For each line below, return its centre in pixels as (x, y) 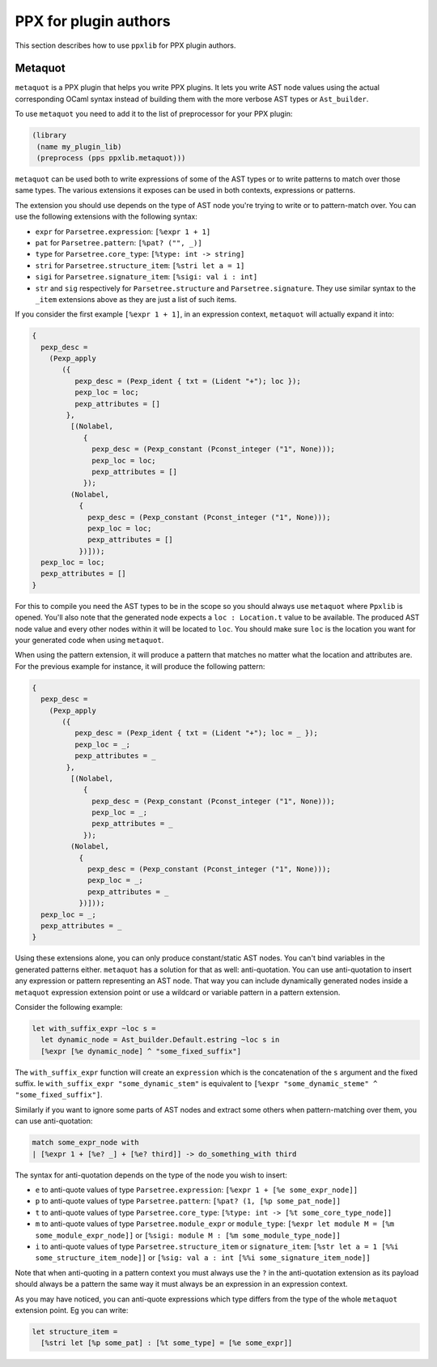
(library (49, 135)
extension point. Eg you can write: (72, 1310)
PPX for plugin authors (93, 21)
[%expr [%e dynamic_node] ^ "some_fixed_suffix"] (141, 1051)
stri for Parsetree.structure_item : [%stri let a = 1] (140, 265)
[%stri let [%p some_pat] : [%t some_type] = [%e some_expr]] (167, 1343)
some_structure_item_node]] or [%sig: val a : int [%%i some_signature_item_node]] (203, 1258)
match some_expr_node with (85, 1143)
